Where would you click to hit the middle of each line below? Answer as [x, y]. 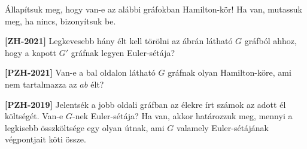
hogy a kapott [31, 52]
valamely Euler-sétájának [223, 127]
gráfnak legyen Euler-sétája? [123, 52]
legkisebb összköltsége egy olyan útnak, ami [85, 127]
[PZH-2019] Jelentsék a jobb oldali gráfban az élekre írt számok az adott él [145, 104]
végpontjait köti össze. [45, 139]
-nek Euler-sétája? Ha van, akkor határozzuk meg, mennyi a [182, 116]
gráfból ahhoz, [270, 41]
